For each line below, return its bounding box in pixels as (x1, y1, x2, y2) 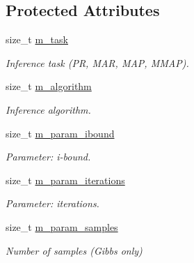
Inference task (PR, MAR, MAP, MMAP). (6, 55, 189, 70)
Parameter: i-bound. (6, 149, 91, 164)
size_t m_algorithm (6, 79, 92, 93)
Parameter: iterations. (6, 196, 99, 211)
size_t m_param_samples (6, 219, 118, 234)
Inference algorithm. (6, 102, 91, 117)
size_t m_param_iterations (6, 172, 125, 187)
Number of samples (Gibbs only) (6, 243, 143, 257)
